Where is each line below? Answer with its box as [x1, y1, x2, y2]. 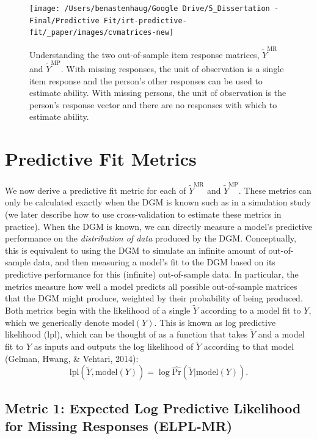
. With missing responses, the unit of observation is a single [60, 62, 284, 75]
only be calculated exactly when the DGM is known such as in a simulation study [5, 196, 312, 208]
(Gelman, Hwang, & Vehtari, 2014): [5, 352, 139, 364]
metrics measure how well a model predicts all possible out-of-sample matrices [5, 279, 297, 292]
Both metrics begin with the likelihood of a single [5, 303, 191, 316]
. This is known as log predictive [154, 315, 276, 328]
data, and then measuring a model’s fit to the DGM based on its [33, 256, 275, 268]
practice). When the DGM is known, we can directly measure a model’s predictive [5, 219, 313, 232]
